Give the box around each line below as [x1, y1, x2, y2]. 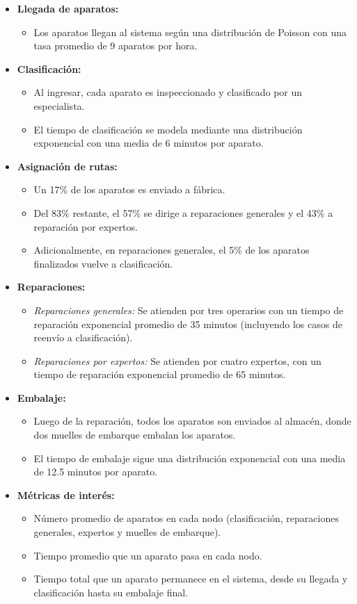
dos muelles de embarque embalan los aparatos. [33, 427, 236, 442]
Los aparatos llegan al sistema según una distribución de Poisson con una [33, 24, 347, 39]
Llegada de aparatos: [17, 1, 119, 15]
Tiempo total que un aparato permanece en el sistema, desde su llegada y [33, 571, 348, 586]
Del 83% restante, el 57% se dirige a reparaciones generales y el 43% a [33, 205, 333, 220]
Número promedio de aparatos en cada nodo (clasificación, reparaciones [33, 511, 339, 525]
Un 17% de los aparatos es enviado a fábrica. [33, 182, 225, 197]
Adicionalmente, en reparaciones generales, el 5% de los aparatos [33, 243, 310, 257]
